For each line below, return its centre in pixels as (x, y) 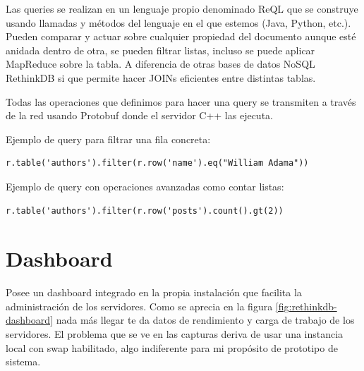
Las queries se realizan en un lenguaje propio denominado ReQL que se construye (182, 8)
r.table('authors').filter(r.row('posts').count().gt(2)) (145, 211)
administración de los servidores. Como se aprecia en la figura (139, 306)
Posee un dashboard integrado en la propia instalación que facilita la (154, 292)
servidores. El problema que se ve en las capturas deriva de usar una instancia (175, 334)
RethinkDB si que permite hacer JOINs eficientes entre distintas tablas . (161, 77)
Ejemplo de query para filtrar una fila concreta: (108, 139)
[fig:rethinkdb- (306, 306)
